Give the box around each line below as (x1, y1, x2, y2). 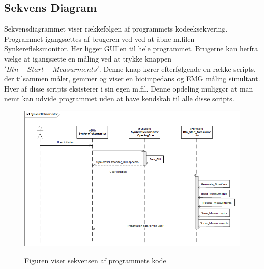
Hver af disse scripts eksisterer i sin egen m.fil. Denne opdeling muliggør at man (4, 83, 253, 94)
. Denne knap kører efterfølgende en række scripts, (99, 63, 256, 74)
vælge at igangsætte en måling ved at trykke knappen (4, 53, 172, 64)
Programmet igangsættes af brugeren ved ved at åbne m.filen (4, 33, 195, 44)
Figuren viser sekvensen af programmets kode (24, 255, 166, 265)
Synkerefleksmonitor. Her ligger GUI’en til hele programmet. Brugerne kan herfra (4, 43, 258, 54)
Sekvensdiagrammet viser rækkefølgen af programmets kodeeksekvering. (4, 23, 228, 34)
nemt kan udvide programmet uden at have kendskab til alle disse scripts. (4, 93, 234, 104)
